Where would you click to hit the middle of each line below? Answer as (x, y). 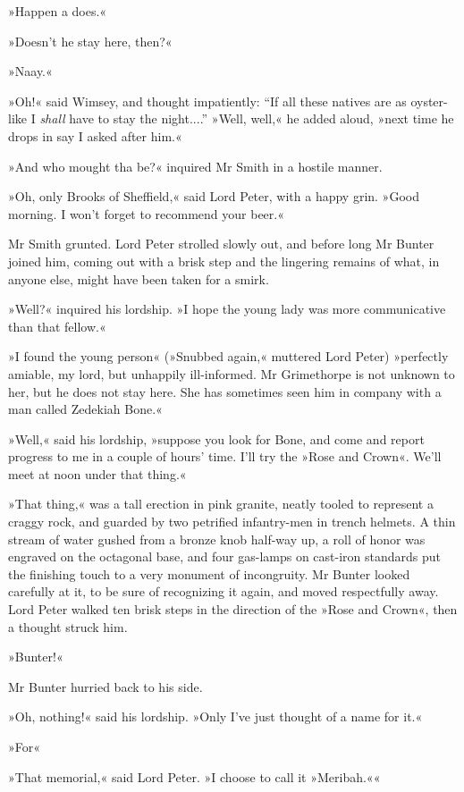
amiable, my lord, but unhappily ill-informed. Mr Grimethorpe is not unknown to (232, 373)
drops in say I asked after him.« (95, 135)
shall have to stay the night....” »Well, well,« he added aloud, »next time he (247, 118)
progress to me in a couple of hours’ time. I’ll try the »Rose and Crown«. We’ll (225, 456)
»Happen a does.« (58, 11)
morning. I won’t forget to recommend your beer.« (146, 213)
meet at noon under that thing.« (97, 473)
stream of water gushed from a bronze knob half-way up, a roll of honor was (217, 539)
